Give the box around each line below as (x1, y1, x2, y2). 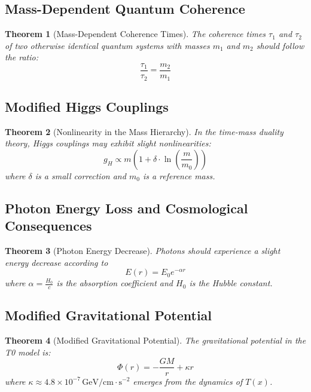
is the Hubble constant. (189, 277, 273, 289)
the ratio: (5, 51, 38, 63)
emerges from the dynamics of (133, 375, 243, 387)
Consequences (5, 216, 92, 235)
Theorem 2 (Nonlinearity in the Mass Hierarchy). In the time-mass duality (5, 125, 283, 137)
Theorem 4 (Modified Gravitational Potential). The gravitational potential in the (5, 334, 306, 347)
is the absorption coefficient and (56, 277, 173, 289)
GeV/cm (82, 378, 114, 387)
